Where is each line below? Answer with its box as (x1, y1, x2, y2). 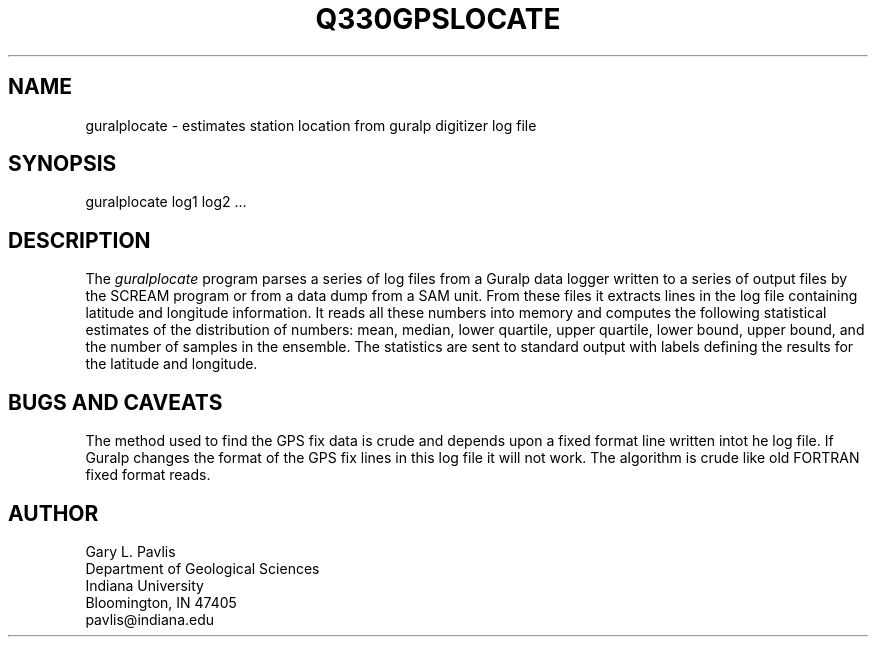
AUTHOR (8, 500, 99, 526)
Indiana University (85, 576, 204, 594)
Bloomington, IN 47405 (85, 593, 237, 611)
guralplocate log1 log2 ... (85, 193, 247, 211)
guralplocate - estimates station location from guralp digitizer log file (85, 116, 537, 134)
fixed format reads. (85, 466, 211, 484)
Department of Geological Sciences (85, 559, 320, 577)
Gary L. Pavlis (85, 542, 176, 560)
